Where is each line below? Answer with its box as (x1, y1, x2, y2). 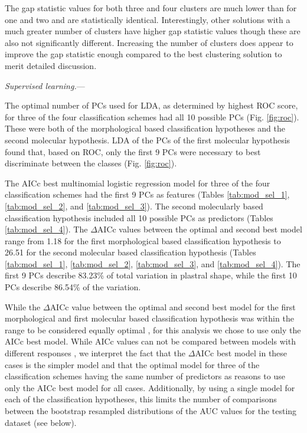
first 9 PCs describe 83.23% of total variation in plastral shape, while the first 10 (5, 269, 297, 281)
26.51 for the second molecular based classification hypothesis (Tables (5, 246, 256, 258)
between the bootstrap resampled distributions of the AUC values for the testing (5, 405, 297, 416)
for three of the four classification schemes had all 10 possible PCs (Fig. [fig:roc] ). (5, 110, 299, 123)
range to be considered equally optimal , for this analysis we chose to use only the (5, 323, 301, 336)
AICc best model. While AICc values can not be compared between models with (5, 335, 296, 347)
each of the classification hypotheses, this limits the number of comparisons (5, 393, 277, 405)
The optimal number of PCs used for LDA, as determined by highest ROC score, (5, 99, 298, 111)
